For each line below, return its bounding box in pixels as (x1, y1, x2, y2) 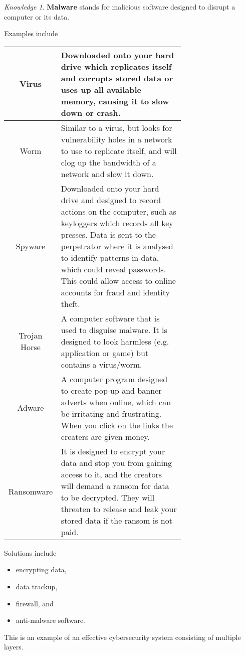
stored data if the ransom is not (61, 514, 172, 526)
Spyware (16, 240, 46, 252)
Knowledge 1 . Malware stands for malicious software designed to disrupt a (4, 2, 235, 12)
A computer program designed (61, 373, 168, 385)
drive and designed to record (61, 194, 161, 206)
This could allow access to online (61, 274, 176, 286)
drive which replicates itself (61, 60, 172, 72)
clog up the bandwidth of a (61, 156, 156, 168)
